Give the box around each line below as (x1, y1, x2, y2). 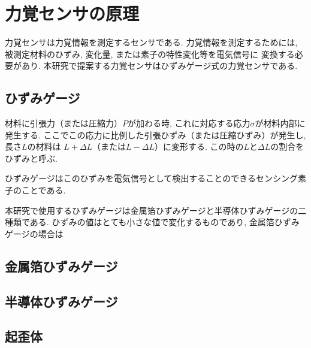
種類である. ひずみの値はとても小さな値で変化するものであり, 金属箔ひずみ (5, 216, 300, 228)
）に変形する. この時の (155, 140, 244, 153)
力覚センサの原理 (5, 1, 140, 26)
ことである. (21, 184, 66, 196)
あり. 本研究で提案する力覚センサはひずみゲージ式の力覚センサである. (21, 59, 298, 72)
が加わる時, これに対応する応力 (128, 117, 250, 129)
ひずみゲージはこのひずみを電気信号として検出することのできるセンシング (5, 172, 298, 184)
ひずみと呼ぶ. (5, 152, 58, 164)
